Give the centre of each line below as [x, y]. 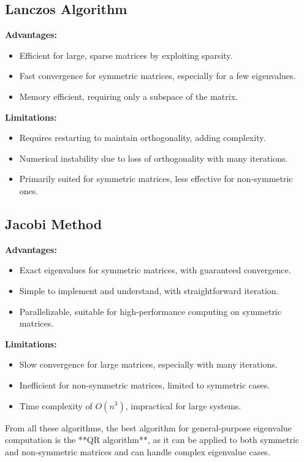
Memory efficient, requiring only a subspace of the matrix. [128, 96]
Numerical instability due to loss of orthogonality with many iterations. [154, 158]
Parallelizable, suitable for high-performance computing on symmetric [150, 311]
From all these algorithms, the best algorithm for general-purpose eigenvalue [148, 427]
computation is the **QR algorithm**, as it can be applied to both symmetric [152, 440]
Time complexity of [56, 405]
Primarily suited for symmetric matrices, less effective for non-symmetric [156, 179]
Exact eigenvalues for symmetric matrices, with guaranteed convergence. [155, 270]
